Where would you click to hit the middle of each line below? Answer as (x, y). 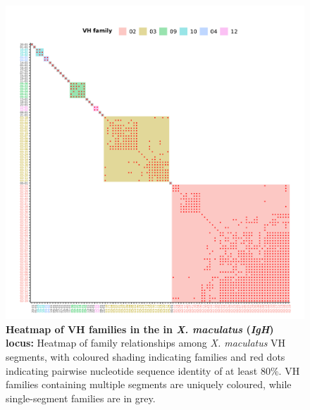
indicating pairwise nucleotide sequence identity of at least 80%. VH (153, 370)
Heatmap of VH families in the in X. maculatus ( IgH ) (140, 329)
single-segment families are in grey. (81, 398)
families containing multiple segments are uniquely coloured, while (149, 384)
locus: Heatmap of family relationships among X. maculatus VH (146, 343)
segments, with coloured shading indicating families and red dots (145, 357)
